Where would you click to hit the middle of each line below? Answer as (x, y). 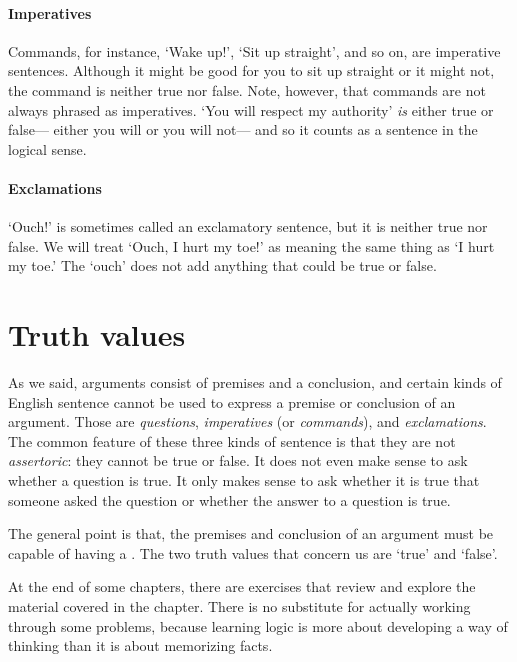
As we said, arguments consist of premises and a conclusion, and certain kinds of (255, 382)
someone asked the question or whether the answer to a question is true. (229, 499)
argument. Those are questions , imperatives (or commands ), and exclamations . (247, 421)
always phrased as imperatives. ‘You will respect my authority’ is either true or (251, 109)
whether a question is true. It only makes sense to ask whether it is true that (244, 480)
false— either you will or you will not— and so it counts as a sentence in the (243, 129)
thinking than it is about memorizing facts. (140, 645)
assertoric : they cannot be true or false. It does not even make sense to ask (238, 460)
